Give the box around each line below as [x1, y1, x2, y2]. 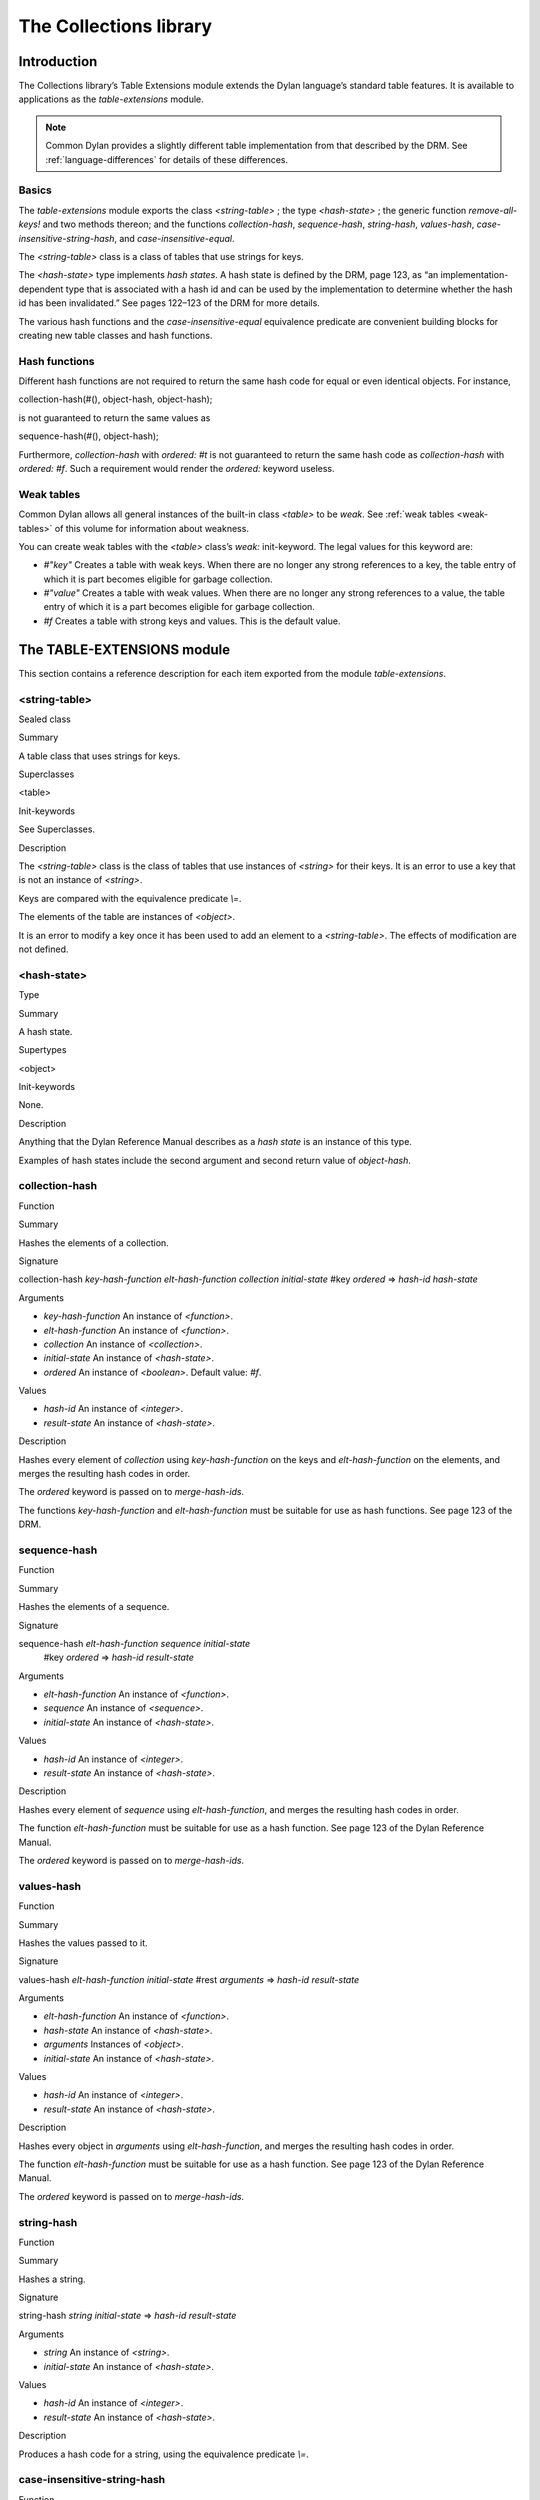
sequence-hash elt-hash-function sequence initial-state [18, 1637, 251, 1649]
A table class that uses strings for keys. [18, 750, 181, 762]
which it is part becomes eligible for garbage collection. [43, 573, 273, 585]
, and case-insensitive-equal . [113, 232, 235, 244]
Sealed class [18, 713, 72, 725]
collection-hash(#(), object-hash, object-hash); [18, 393, 213, 405]
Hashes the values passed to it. [18, 1936, 149, 1949]
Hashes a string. [18, 2273, 86, 2285]
